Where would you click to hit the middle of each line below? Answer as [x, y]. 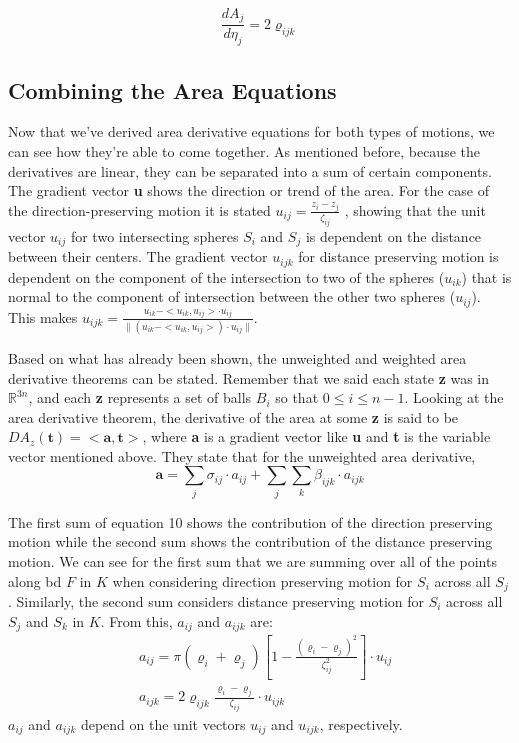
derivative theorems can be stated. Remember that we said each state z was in [249, 377]
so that [297, 397]
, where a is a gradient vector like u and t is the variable [316, 436]
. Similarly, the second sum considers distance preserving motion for [216, 601]
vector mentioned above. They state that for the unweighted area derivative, [242, 455]
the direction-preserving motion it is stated [139, 209]
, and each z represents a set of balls [140, 397]
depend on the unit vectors [163, 723]
